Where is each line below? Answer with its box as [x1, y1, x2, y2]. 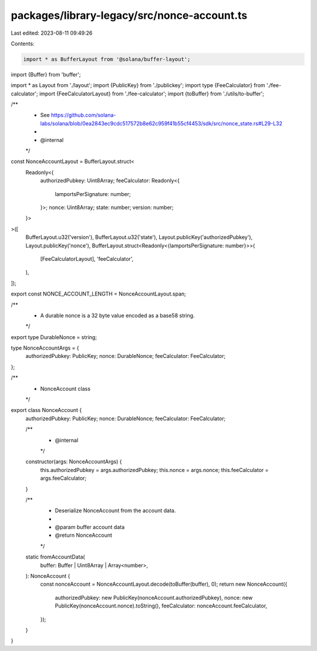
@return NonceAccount [55, 532, 113, 539]
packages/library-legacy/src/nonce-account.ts [11, 9, 248, 22]
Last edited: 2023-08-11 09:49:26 [11, 29, 93, 36]
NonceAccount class [40, 385, 91, 392]
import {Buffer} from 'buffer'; [11, 71, 81, 78]
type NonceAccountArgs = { [11, 344, 79, 351]
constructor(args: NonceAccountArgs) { [25, 458, 123, 465]
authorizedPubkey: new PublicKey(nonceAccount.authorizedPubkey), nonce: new [55, 594, 253, 601]
